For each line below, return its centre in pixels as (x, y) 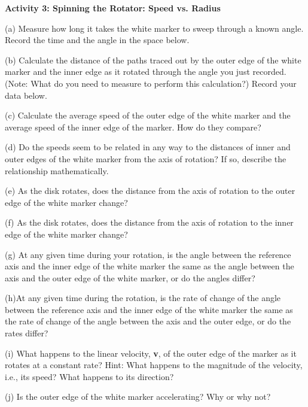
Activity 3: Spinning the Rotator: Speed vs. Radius (113, 8)
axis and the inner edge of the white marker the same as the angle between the (150, 266)
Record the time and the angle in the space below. (97, 40)
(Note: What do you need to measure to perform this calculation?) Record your (151, 83)
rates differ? (27, 333)
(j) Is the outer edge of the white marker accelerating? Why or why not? (138, 397)
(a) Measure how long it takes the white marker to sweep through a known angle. (154, 28)
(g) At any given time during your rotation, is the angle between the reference (148, 254)
